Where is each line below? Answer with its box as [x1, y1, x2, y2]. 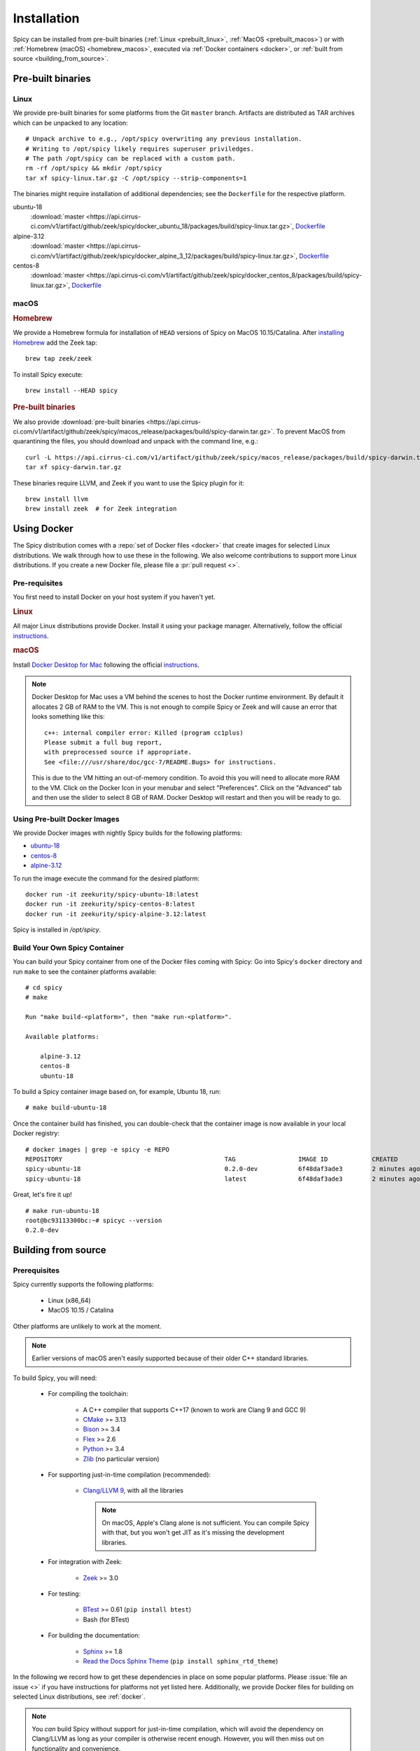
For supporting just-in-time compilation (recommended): [48, 1470, 211, 1479]
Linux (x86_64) [48, 1296, 91, 1304]
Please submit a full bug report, [44, 738, 162, 746]
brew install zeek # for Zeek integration [25, 505, 177, 513]
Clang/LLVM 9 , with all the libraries [83, 1486, 183, 1495]
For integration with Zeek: [48, 1558, 122, 1566]
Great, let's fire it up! [13, 1191, 73, 1199]
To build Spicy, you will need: [13, 1373, 97, 1382]
